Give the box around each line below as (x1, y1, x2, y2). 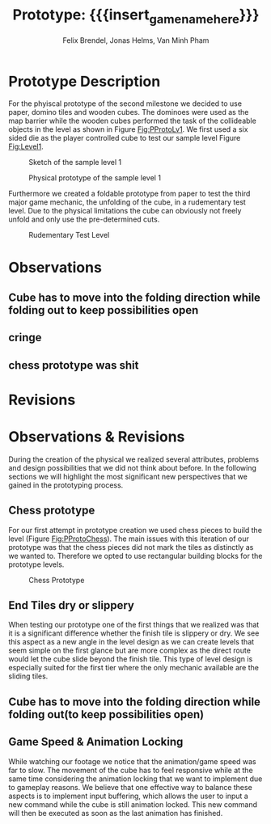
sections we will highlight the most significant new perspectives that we (8, 471, 248, 481)
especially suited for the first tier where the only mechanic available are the (8, 663, 259, 673)
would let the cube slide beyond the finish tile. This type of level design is (8, 654, 253, 664)
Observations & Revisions (8, 428, 185, 446)
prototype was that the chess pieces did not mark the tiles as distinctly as (8, 542, 254, 551)
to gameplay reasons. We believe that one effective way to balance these (8, 782, 252, 792)
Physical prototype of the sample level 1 (28, 173, 162, 183)
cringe (8, 331, 42, 344)
